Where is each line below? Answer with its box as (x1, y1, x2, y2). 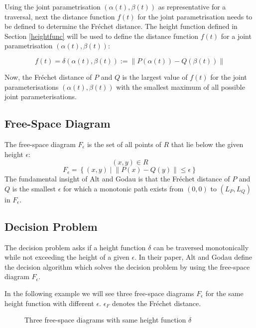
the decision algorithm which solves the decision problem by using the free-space (4, 261, 250, 272)
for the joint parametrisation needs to (137, 11, 253, 21)
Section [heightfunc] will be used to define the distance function (4, 30, 199, 41)
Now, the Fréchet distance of (4, 71, 92, 82)
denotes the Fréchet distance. (112, 298, 201, 308)
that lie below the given (171, 139, 244, 149)
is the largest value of (122, 71, 188, 82)
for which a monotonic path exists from (63, 183, 184, 193)
